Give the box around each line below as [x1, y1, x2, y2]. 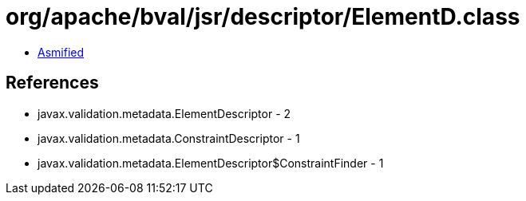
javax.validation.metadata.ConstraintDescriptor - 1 [38, 131, 300, 145]
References [6, 73, 99, 93]
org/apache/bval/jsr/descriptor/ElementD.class [6, 3, 520, 30]
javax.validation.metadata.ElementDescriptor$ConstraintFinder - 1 [38, 156, 384, 170]
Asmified [38, 45, 85, 59]
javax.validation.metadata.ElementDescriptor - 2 [38, 106, 291, 120]
